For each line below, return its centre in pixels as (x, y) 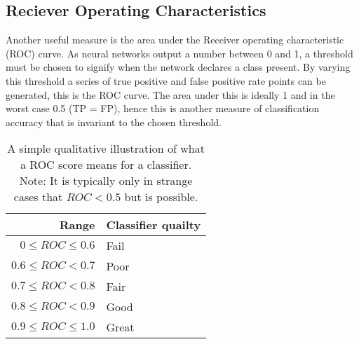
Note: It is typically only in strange (106, 181)
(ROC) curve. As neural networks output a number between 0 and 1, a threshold (179, 53)
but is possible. (161, 197)
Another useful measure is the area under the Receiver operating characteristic (175, 40)
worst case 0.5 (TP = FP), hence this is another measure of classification (163, 108)
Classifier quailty (154, 225)
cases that (38, 197)
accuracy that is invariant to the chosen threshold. (114, 122)
